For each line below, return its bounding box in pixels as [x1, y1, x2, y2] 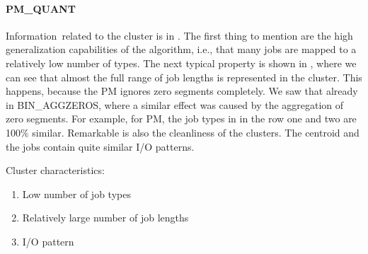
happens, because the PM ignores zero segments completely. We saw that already [6, 83, 358, 98]
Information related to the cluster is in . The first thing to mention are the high [6, 28, 353, 42]
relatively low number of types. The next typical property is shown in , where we [6, 55, 357, 70]
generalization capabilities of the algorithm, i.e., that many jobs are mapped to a [6, 42, 357, 57]
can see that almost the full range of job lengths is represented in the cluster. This [6, 69, 362, 84]
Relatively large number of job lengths [22, 210, 189, 225]
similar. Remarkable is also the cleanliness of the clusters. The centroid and [32, 125, 360, 139]
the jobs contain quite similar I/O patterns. [6, 139, 195, 154]
